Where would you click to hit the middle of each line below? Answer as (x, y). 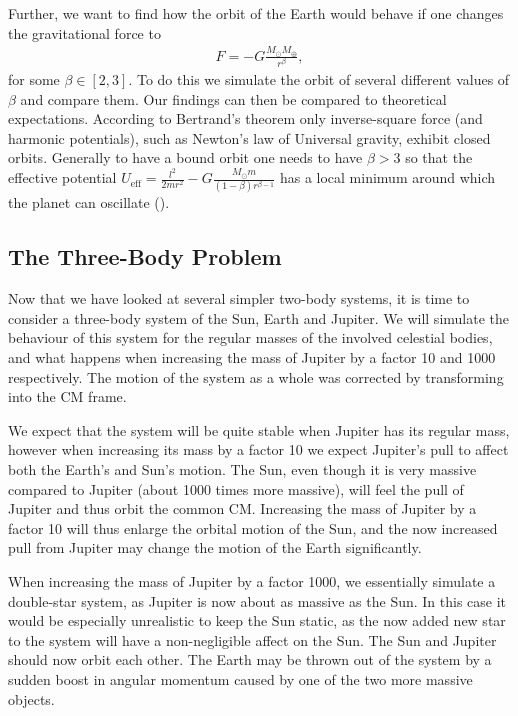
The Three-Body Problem (145, 256)
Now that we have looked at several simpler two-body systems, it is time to (239, 298)
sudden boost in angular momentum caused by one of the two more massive (240, 678)
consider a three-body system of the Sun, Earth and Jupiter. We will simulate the (258, 317)
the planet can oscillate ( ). (89, 202)
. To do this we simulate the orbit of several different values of (319, 79)
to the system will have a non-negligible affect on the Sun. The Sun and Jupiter (252, 639)
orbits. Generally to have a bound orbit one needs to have (185, 157)
